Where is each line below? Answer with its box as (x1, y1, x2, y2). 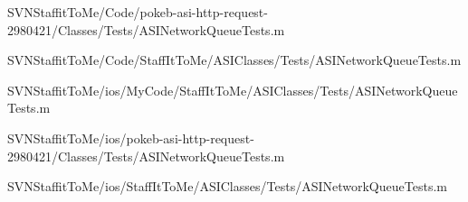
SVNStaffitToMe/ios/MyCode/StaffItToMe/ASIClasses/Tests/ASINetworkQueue (7, 80, 458, 99)
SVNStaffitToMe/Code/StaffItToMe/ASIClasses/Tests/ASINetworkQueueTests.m (7, 50, 462, 69)
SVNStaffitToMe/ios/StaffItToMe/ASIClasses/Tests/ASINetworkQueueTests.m (7, 177, 447, 196)
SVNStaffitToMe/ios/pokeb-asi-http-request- (7, 128, 254, 147)
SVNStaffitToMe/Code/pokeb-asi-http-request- (7, 3, 268, 21)
